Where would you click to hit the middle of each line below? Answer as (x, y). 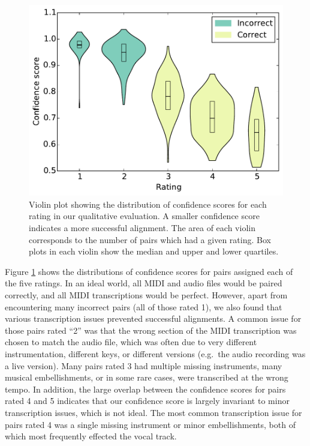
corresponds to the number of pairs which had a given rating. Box (150, 239)
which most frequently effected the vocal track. (91, 436)
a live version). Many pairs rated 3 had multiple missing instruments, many (144, 365)
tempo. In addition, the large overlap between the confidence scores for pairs (145, 389)
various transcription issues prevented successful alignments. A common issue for (153, 318)
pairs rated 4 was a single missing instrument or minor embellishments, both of (150, 424)
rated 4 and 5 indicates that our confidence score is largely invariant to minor (147, 401)
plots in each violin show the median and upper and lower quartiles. (154, 251)
